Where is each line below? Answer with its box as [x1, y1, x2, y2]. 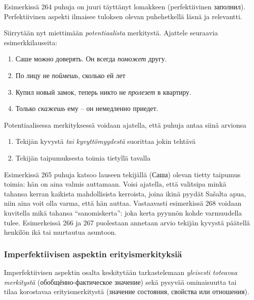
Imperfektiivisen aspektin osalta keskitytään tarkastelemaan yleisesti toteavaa [4, 267, 237, 277]
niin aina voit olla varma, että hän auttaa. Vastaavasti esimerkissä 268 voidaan [4, 198, 242, 208]
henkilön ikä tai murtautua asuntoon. [4, 227, 117, 237]
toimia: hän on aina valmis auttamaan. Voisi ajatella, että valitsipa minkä [4, 179, 226, 189]
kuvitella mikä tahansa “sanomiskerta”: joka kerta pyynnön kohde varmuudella [4, 207, 242, 218]
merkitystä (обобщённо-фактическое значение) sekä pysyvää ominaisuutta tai [4, 276, 237, 287]
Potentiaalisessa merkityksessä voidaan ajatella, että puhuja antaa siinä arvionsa [4, 119, 247, 130]
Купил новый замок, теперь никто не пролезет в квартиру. [15, 86, 192, 97]
